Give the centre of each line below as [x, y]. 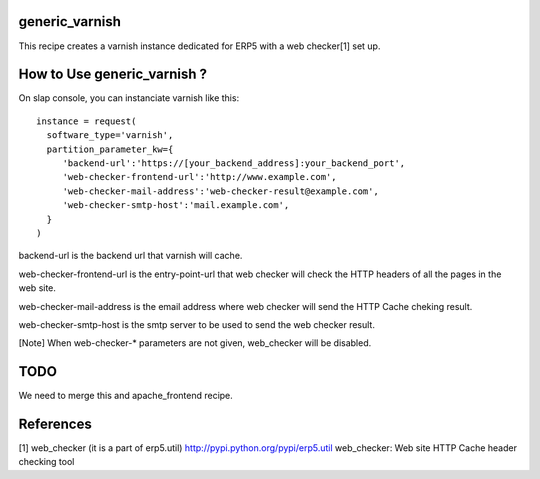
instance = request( [86, 121]
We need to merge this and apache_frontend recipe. [126, 396]
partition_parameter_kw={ [110, 149]
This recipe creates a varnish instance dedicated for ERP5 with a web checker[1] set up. [199, 46]
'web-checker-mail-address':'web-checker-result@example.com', [220, 191]
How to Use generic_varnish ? [113, 74]
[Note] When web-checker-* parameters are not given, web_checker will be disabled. [195, 343]
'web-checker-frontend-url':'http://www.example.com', [199, 177]
